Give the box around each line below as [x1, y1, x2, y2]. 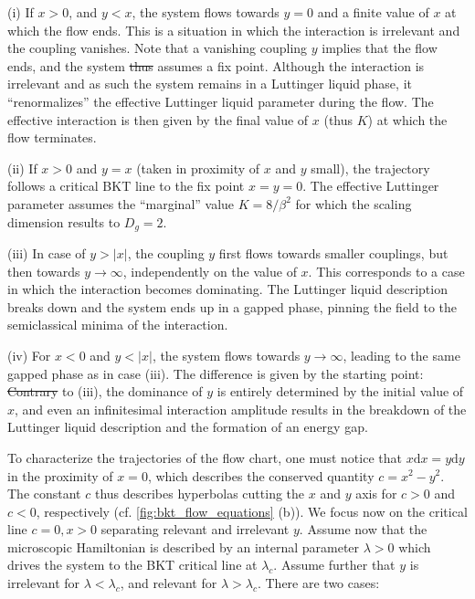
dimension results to [7, 212, 121, 231]
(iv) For [7, 345, 51, 364]
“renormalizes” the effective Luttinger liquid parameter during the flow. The [7, 91, 434, 110]
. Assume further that [273, 555, 396, 574]
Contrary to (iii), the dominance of [7, 382, 203, 401]
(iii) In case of [7, 243, 86, 262]
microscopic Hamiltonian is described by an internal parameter [7, 537, 360, 556]
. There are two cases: [257, 573, 380, 593]
